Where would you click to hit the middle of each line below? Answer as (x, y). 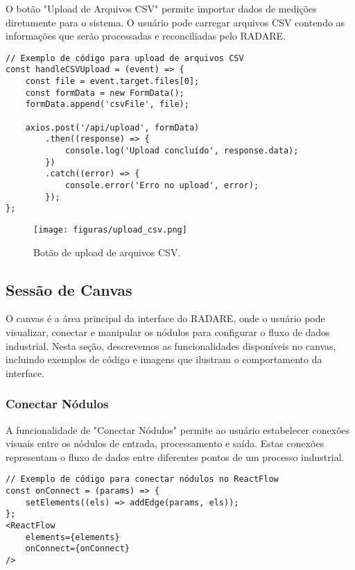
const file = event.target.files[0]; (112, 82)
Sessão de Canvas (69, 289)
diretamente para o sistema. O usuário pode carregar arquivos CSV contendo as (175, 22)
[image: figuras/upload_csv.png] (110, 229)
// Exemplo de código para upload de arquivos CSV (125, 58)
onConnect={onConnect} (77, 549)
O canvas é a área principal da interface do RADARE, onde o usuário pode (165, 318)
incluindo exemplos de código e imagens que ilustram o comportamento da (164, 359)
